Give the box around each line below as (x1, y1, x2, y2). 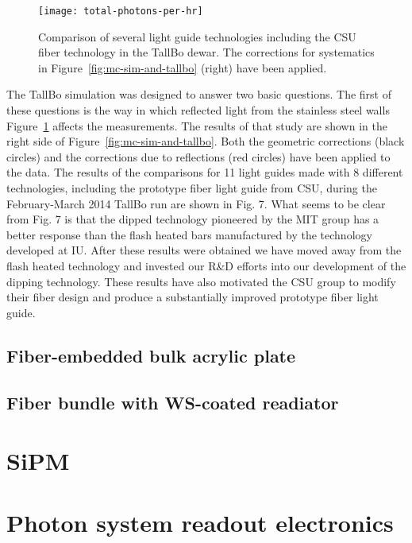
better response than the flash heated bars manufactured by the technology (6, 226, 372, 242)
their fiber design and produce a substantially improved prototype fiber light (6, 289, 379, 305)
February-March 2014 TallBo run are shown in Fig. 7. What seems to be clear (6, 195, 386, 211)
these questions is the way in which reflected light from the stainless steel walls (6, 102, 390, 118)
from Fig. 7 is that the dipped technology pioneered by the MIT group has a (6, 211, 379, 227)
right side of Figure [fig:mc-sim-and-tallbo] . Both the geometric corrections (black (6, 133, 405, 149)
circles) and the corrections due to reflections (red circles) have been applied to (6, 148, 391, 165)
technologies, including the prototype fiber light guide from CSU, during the (6, 180, 377, 196)
